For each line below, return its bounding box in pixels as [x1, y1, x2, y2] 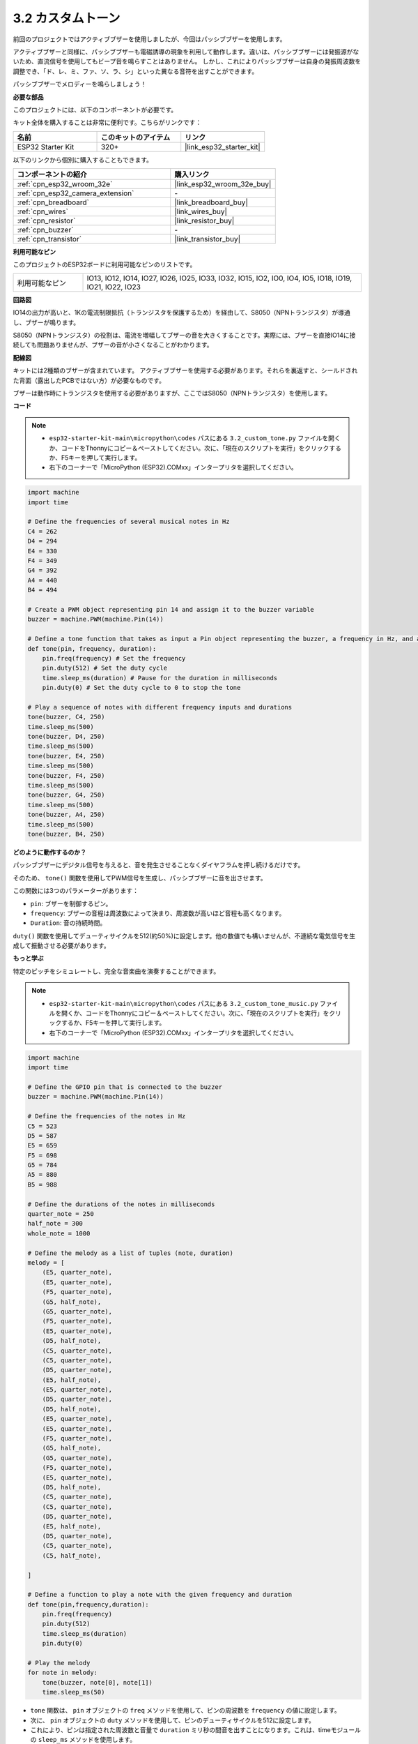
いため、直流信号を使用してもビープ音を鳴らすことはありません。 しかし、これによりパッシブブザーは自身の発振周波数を [13, 57, 362, 66]
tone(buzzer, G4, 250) [27, 791, 105, 799]
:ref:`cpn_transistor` [17, 234, 82, 244]
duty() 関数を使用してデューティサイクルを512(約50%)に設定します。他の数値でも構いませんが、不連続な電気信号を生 [13, 931, 356, 940]
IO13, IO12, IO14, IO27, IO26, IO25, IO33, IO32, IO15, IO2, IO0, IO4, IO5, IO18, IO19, [86, 273, 353, 283]
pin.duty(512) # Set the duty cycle [42, 664, 167, 672]
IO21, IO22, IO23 [86, 282, 141, 292]
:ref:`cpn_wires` [17, 206, 69, 216]
